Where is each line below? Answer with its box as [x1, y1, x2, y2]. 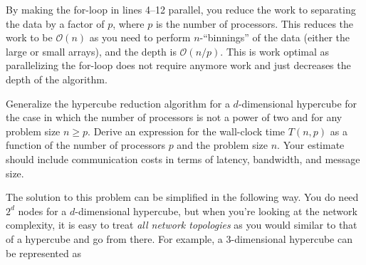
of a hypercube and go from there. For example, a [6, 231, 223, 246]
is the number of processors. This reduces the [155, 16, 354, 31]
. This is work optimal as [220, 43, 330, 58]
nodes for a [18, 203, 67, 218]
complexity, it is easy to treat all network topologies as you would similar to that [6, 217, 357, 232]
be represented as [6, 245, 81, 260]
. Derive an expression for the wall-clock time [88, 123, 286, 138]
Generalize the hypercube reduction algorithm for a [6, 95, 230, 110]
